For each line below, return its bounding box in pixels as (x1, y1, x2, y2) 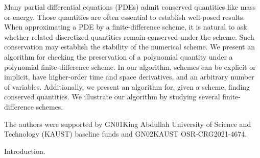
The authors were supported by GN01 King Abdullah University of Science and (4, 118, 251, 129)
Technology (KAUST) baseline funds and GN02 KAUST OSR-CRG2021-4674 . (4, 128, 247, 139)
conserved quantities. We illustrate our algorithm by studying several (4, 91, 220, 102)
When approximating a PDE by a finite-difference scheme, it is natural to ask (4, 21, 247, 32)
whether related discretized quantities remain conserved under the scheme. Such (4, 31, 254, 42)
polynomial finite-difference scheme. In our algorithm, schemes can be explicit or (4, 61, 256, 72)
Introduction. (4, 145, 45, 156)
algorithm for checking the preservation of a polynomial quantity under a (4, 51, 233, 62)
